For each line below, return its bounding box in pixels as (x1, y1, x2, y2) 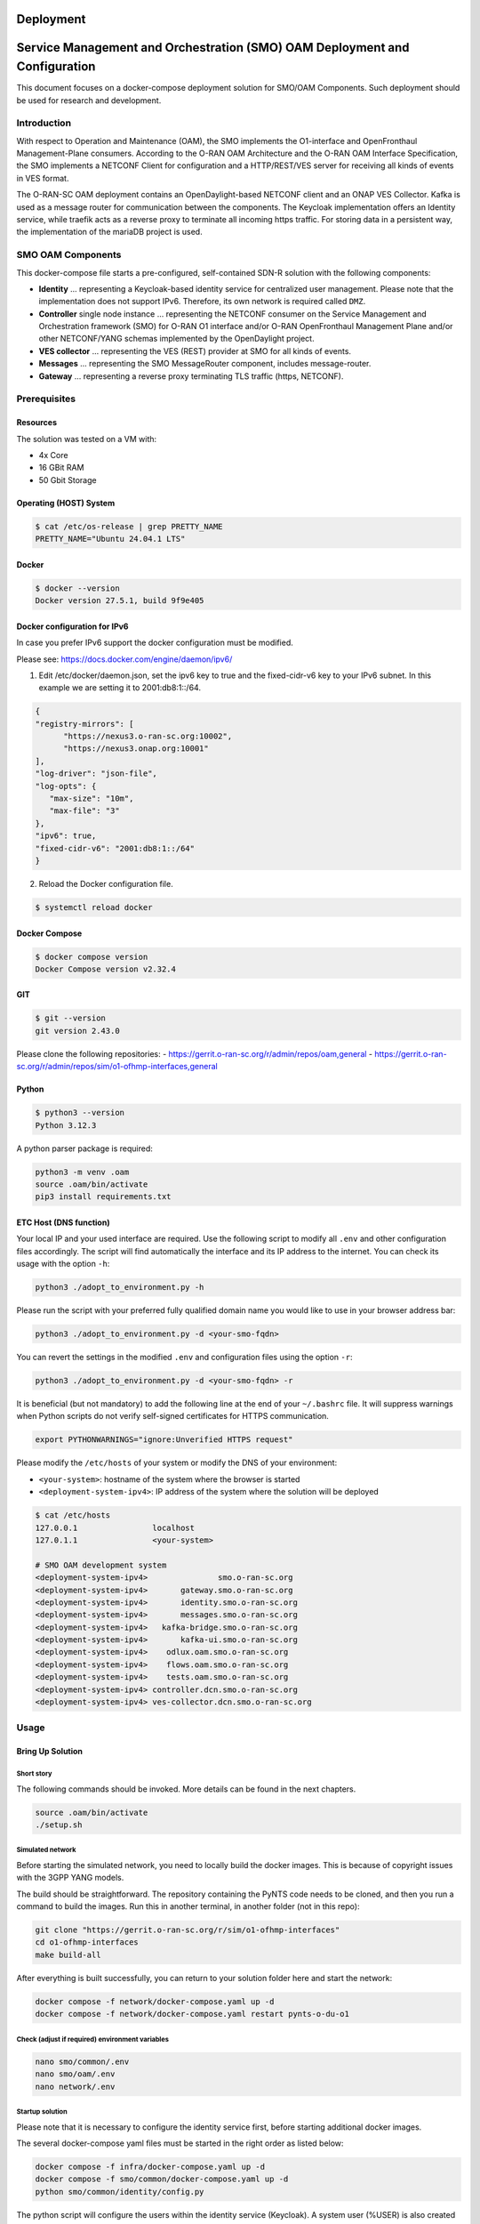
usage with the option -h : (16, 1259, 110, 1269)
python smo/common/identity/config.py (35, 2187, 204, 2196)
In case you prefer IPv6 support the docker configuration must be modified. (16, 637, 293, 649)
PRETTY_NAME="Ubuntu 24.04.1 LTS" (35, 534, 186, 544)
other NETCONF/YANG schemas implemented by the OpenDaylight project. (38, 334, 315, 344)
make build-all (35, 1949, 101, 1960)
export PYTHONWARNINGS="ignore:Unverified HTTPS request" (35, 1435, 293, 1445)
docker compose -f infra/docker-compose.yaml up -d (35, 2162, 266, 2172)
